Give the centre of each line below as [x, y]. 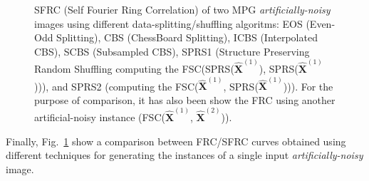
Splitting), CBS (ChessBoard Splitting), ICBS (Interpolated [187, 37]
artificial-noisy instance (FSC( [100, 117]
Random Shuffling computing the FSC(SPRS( [134, 69]
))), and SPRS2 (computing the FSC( [116, 86]
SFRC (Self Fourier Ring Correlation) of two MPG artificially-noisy [182, 9]
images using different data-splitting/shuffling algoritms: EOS [168, 23]
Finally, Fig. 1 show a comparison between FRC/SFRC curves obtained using [176, 141]
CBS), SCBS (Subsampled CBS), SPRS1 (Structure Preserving [172, 51]
